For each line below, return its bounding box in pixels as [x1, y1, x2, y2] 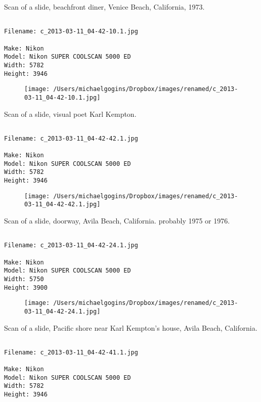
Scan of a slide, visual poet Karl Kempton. [4, 108, 137, 119]
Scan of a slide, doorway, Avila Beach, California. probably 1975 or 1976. [4, 215, 230, 226]
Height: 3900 [4, 284, 48, 291]
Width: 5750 [4, 275, 44, 283]
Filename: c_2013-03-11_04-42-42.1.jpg [4, 135, 138, 142]
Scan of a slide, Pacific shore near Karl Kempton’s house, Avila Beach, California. [4, 322, 257, 333]
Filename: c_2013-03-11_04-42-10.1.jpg [4, 28, 138, 35]
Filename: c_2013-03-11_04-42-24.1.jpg [4, 242, 138, 249]
